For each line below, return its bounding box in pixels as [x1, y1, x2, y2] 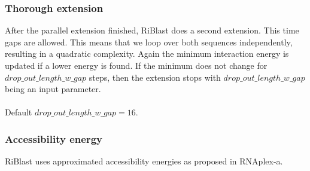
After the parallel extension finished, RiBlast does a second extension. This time [5, 24, 299, 36]
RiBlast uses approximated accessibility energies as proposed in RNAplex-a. [5, 155, 283, 167]
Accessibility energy [5, 131, 102, 146]
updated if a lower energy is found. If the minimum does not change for [5, 59, 268, 71]
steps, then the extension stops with [89, 71, 221, 83]
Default [5, 106, 32, 118]
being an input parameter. [5, 83, 101, 95]
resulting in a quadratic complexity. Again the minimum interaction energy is [5, 47, 289, 60]
